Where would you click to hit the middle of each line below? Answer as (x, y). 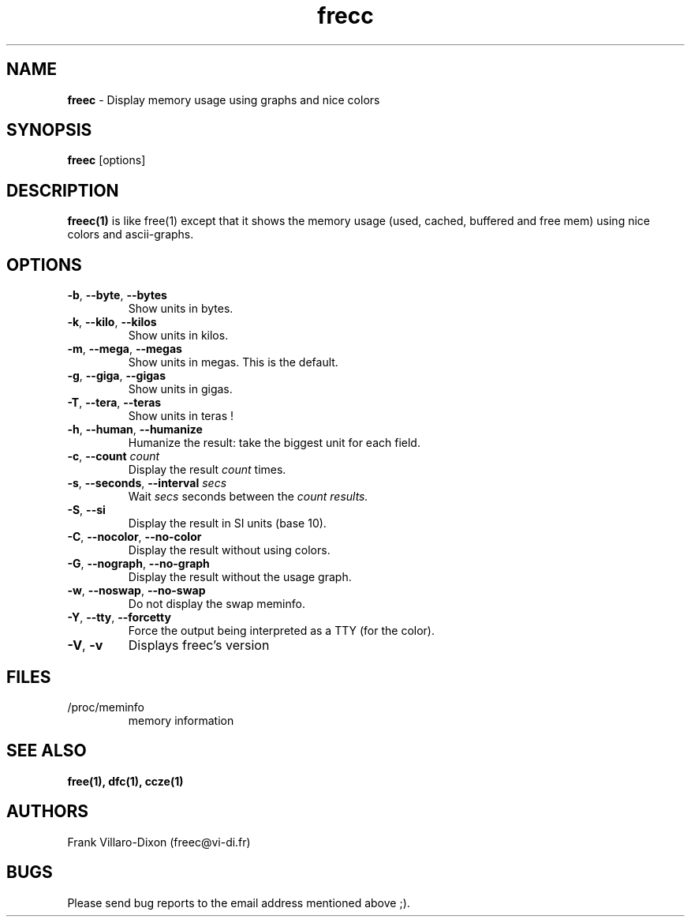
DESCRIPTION (63, 190)
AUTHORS (48, 812)
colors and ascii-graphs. (131, 235)
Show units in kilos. (178, 336)
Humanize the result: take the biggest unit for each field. (274, 443)
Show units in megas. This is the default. (233, 362)
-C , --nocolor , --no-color (134, 537)
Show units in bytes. (181, 309)
